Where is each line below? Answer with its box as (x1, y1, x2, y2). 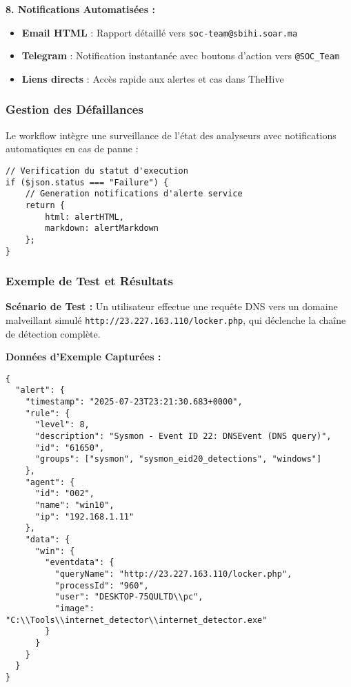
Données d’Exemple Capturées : (6, 349, 161, 364)
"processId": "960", (54, 580, 149, 591)
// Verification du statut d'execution (6, 165, 188, 176)
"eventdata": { (45, 557, 114, 568)
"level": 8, (34, 420, 90, 430)
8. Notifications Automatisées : (6, 2, 155, 16)
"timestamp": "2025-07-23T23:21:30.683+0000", (25, 397, 243, 407)
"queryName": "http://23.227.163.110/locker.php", (54, 568, 292, 579)
